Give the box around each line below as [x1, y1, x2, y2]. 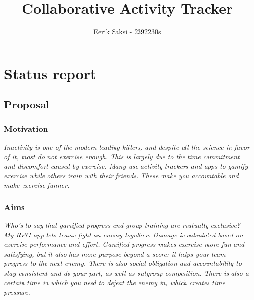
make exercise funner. [4, 180, 69, 190]
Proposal [4, 97, 49, 112]
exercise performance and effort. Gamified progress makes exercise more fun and [4, 239, 245, 249]
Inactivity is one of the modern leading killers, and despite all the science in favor [4, 141, 250, 151]
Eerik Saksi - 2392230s [93, 26, 161, 37]
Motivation [4, 122, 48, 134]
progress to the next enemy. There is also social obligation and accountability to [4, 258, 242, 268]
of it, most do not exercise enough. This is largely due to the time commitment [4, 151, 240, 161]
